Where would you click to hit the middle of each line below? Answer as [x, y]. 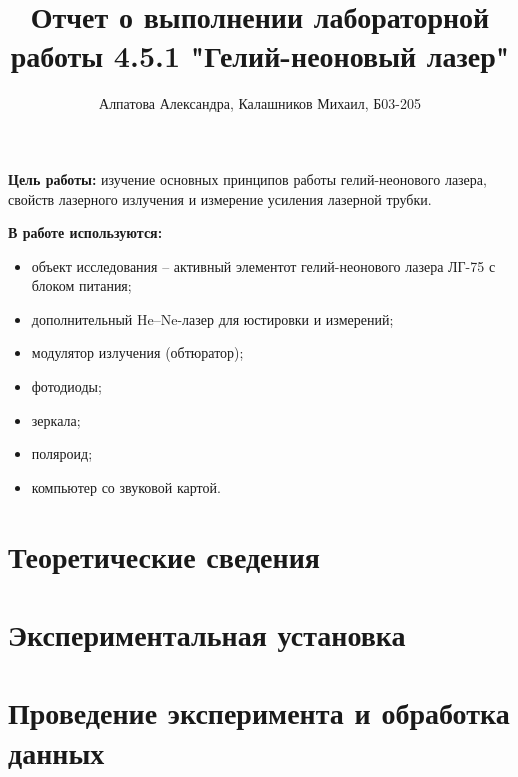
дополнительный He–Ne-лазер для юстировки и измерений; [212, 318]
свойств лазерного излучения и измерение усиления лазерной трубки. [220, 198]
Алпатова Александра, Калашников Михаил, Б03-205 [260, 103]
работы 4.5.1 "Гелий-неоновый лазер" [260, 55]
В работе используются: [85, 232]
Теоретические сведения [164, 555]
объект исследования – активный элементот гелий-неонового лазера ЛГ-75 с [263, 265]
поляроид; [62, 453]
